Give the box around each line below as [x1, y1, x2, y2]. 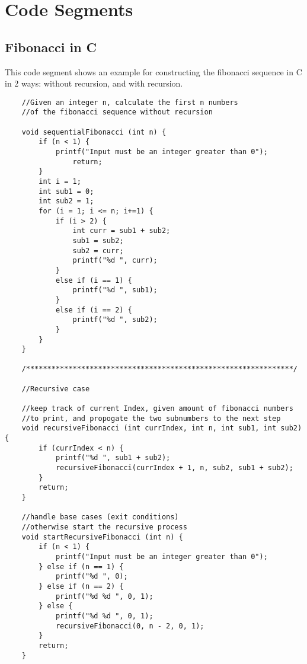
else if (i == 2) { [55, 305, 132, 314]
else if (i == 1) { [55, 276, 132, 285]
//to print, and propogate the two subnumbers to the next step [21, 414, 281, 423]
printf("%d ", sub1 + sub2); [55, 454, 171, 462]
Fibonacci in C [5, 37, 97, 56]
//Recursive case [21, 384, 90, 393]
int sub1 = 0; [39, 187, 94, 196]
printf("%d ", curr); [72, 256, 158, 265]
